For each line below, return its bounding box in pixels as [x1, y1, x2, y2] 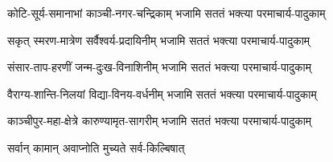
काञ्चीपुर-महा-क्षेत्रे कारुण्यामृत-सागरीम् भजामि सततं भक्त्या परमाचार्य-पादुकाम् [7, 112, 312, 129]
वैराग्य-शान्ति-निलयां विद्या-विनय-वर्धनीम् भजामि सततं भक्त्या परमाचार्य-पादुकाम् [7, 85, 317, 102]
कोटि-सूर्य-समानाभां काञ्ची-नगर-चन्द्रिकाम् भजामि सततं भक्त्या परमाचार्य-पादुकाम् [7, 5, 326, 21]
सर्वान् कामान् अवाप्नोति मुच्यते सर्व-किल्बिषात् [7, 139, 185, 156]
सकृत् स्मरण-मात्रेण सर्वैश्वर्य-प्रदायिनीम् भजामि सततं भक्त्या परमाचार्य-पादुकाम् [7, 31, 310, 48]
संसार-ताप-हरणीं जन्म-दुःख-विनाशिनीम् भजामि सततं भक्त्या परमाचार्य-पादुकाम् [7, 59, 312, 75]
